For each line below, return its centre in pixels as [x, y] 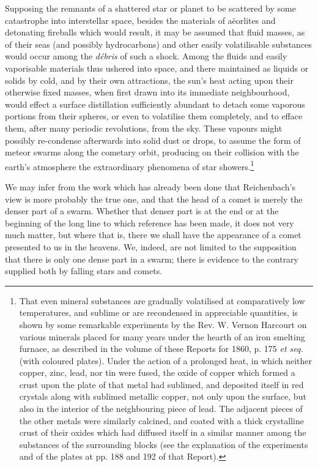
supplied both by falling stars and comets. [84, 271]
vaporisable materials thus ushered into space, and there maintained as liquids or [157, 68]
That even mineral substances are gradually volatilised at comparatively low [162, 300]
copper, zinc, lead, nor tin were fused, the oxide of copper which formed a [157, 372]
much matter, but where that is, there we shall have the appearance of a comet [153, 235]
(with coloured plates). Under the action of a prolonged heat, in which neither [166, 360]
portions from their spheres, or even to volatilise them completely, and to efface [154, 116]
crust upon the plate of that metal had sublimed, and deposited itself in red [161, 384]
